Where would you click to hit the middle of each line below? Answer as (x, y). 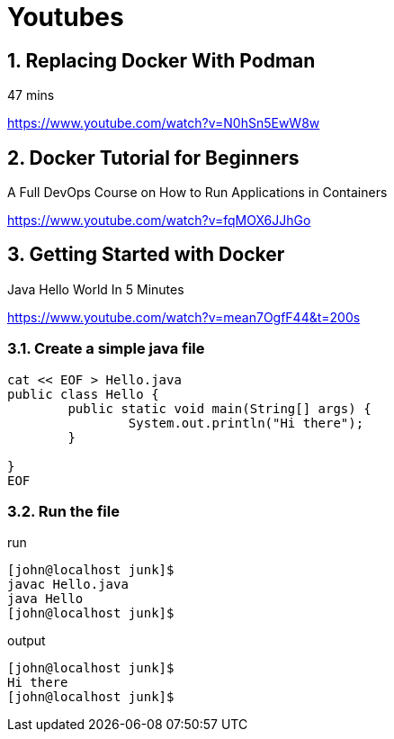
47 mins (31, 95)
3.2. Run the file (63, 511)
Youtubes (66, 17)
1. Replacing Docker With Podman (161, 60)
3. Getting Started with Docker (146, 255)
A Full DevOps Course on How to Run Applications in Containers (197, 193)
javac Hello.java (68, 585)
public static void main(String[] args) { (219, 408)
